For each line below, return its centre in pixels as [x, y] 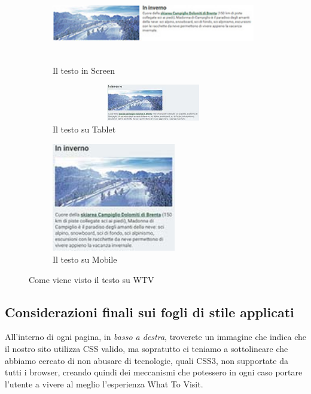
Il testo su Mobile [85, 259]
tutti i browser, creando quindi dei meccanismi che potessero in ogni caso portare [154, 372]
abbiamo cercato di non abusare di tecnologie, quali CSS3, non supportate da [147, 360]
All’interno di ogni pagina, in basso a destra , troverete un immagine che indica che [155, 337]
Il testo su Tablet [84, 129]
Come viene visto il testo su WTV [92, 279]
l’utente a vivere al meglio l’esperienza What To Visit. [104, 384]
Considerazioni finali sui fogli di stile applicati [150, 312]
